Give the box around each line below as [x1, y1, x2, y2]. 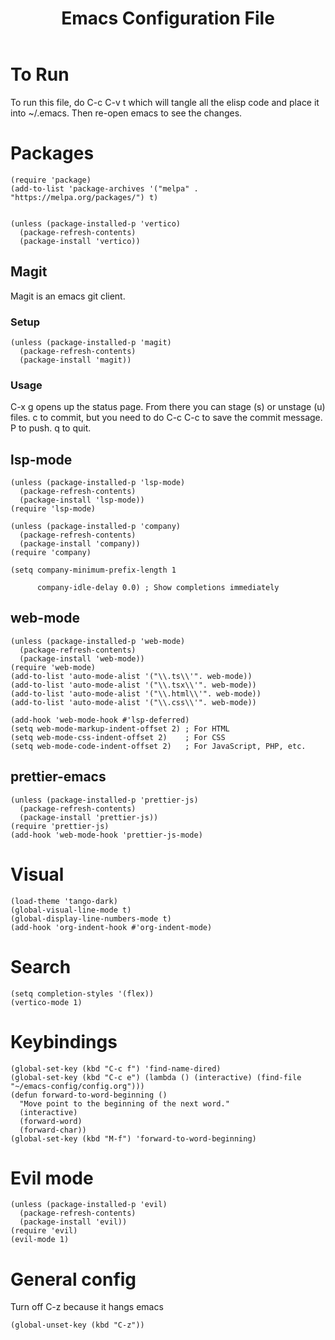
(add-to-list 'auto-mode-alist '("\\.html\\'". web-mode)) [10, 688, 262, 699]
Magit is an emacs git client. [10, 290, 126, 302]
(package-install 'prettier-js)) [19, 812, 159, 822]
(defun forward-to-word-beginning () [10, 1090, 168, 1100]
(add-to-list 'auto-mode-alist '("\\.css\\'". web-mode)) [10, 697, 257, 707]
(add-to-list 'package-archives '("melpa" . [10, 183, 199, 194]
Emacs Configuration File [61, 7, 275, 30]
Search [10, 955, 72, 978]
